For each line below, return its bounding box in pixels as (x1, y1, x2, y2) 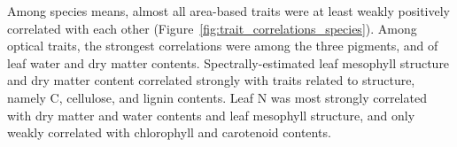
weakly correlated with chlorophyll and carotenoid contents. (7, 123, 331, 142)
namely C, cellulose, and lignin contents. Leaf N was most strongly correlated (7, 88, 427, 106)
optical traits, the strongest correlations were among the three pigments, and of (7, 36, 438, 55)
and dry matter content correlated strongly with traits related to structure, (7, 71, 415, 89)
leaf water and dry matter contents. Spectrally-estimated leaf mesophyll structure (7, 53, 450, 72)
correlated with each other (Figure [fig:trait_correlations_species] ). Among (7, 19, 417, 37)
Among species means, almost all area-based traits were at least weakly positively (7, 2, 450, 19)
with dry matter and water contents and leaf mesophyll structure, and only (7, 105, 415, 124)
